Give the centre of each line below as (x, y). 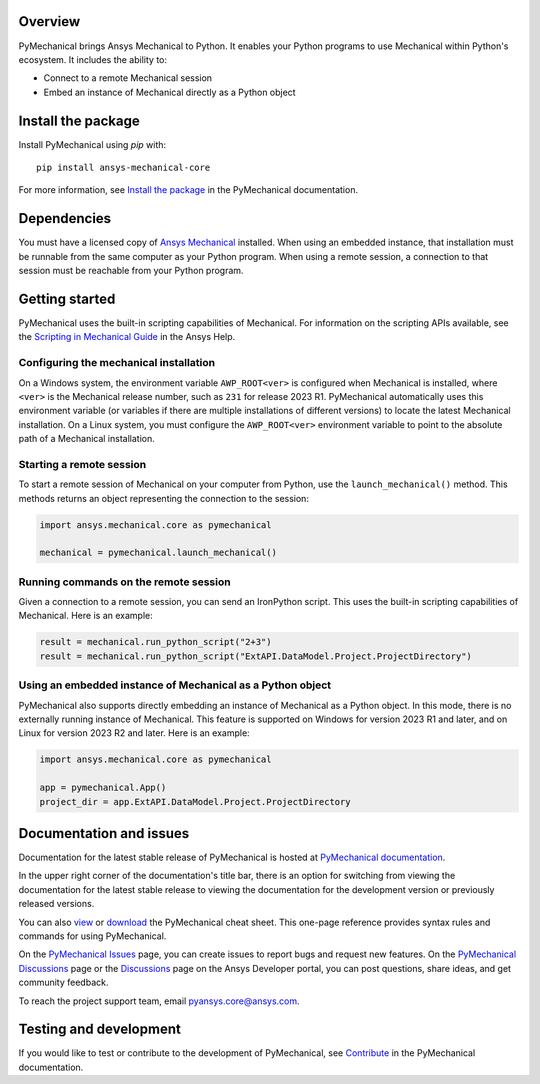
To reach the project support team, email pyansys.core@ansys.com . (159, 1001)
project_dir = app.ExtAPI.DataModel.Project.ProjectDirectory (195, 801)
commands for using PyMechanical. (92, 936)
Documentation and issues (104, 833)
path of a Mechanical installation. (86, 439)
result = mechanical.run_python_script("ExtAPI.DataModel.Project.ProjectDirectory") (255, 656)
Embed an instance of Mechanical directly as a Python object (169, 92)
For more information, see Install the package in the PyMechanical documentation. (188, 190)
